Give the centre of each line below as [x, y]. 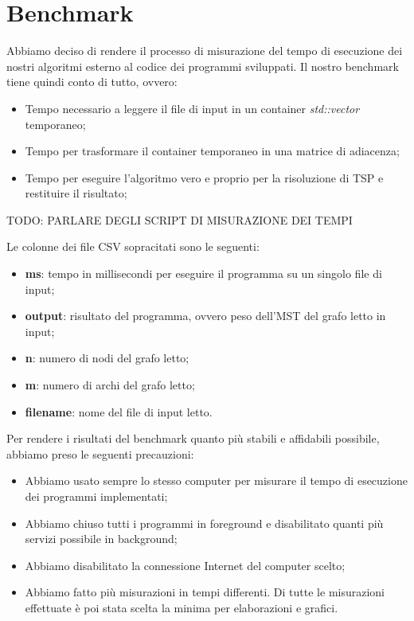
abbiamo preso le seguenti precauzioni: [100, 453]
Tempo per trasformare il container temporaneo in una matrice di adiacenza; [212, 151]
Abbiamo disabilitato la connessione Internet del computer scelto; [185, 565]
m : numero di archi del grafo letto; [110, 385]
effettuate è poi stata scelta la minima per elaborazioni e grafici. [182, 607]
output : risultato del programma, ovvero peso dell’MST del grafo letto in [205, 316]
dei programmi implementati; [96, 496]
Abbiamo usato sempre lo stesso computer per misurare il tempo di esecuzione [216, 480]
